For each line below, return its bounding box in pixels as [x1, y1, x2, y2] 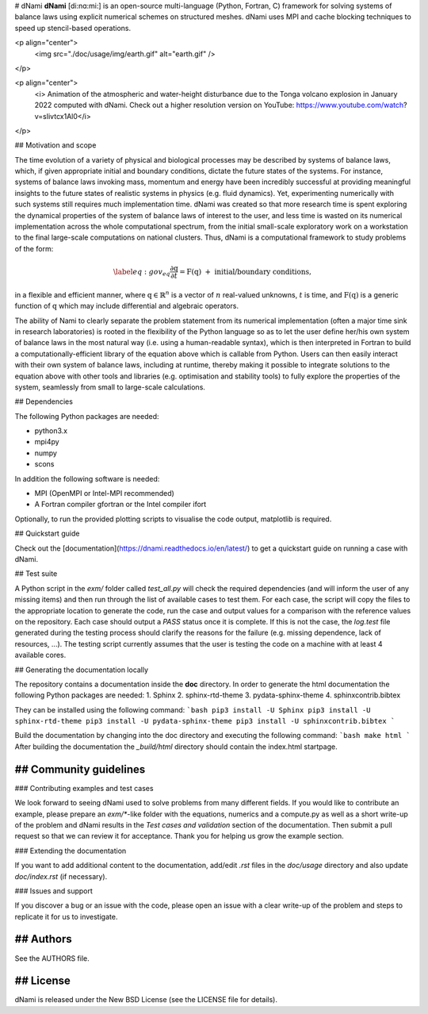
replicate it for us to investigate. [14, 912, 118, 921]
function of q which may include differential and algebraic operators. [14, 302, 239, 311]
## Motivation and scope [14, 140, 97, 150]
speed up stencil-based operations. [14, 23, 132, 33]
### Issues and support [14, 885, 93, 896]
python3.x [34, 426, 67, 436]
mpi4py [34, 437, 59, 447]
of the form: [14, 244, 54, 253]
